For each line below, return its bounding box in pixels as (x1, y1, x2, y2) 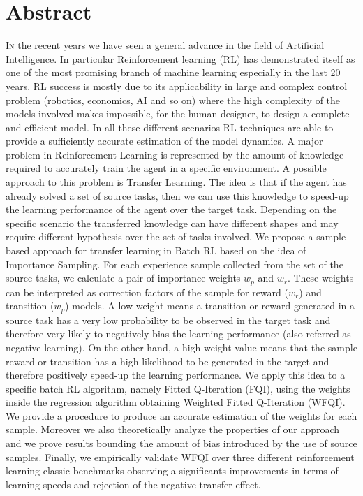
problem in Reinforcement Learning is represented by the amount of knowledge (6, 147, 344, 161)
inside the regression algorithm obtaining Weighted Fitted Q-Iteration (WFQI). (6, 395, 346, 409)
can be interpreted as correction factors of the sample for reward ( (6, 284, 288, 299)
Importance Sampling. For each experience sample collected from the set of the (6, 256, 343, 271)
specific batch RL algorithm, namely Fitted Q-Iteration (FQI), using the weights (6, 381, 350, 395)
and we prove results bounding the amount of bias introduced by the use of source (6, 436, 357, 451)
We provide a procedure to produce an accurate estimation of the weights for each (6, 408, 357, 423)
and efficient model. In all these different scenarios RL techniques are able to (6, 119, 334, 134)
